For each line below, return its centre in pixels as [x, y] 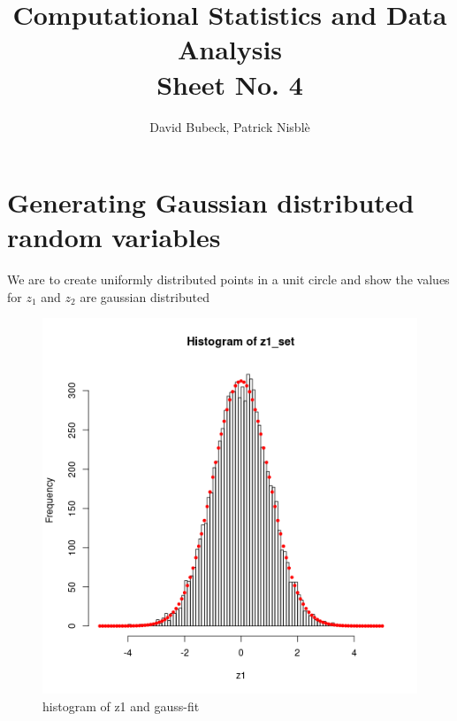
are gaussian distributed [145, 296]
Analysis [230, 49]
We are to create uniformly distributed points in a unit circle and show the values [228, 279]
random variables [114, 237]
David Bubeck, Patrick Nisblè [230, 126]
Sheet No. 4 [230, 84]
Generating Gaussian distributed [211, 202]
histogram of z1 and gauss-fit [121, 706]
